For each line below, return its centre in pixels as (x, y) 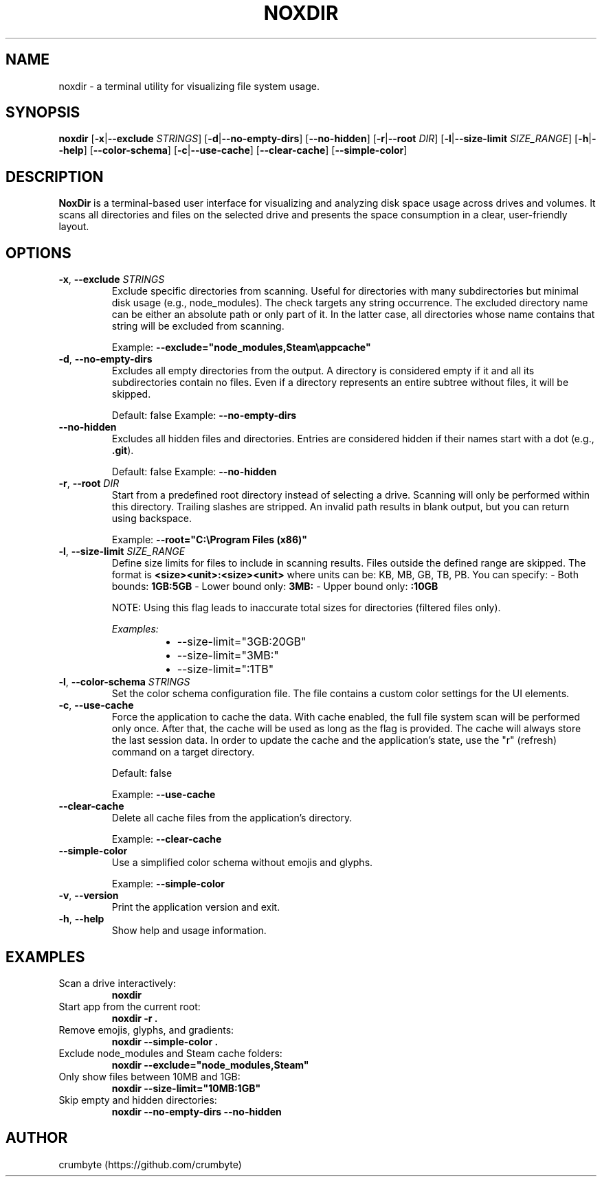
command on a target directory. (183, 752)
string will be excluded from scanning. (198, 326)
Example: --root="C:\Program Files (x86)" (210, 540)
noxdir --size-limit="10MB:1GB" (186, 1088)
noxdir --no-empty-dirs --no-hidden (197, 1111)
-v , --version (89, 896)
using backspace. (152, 519)
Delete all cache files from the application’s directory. (232, 818)
